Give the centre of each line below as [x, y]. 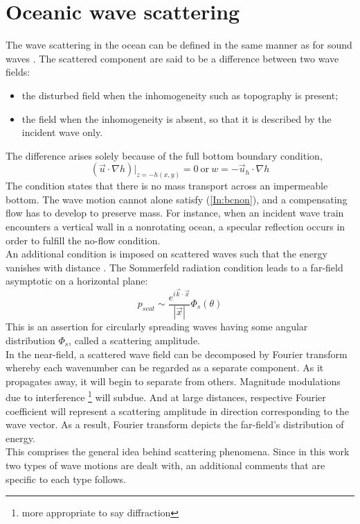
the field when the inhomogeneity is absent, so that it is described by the [177, 118]
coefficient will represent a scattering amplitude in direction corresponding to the [177, 411]
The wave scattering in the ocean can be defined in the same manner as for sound [179, 45]
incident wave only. [62, 132]
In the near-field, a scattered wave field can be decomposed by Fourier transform [177, 354]
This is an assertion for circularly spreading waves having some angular [157, 327]
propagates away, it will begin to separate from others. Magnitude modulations [173, 381]
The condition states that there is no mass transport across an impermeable [167, 186]
